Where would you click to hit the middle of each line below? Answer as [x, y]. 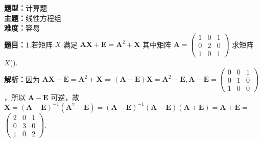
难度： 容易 [22, 28]
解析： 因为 [22, 79]
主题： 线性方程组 [33, 18]
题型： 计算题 [26, 8]
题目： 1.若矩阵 [28, 44]
